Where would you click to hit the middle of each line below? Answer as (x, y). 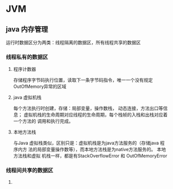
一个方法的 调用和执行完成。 (43, 121)
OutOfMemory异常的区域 (40, 87)
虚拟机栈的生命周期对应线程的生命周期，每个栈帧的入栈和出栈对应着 (95, 115)
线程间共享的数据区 (30, 171)
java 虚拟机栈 (27, 98)
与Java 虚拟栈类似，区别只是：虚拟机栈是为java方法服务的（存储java (86, 143)
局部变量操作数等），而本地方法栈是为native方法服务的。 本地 (102, 149)
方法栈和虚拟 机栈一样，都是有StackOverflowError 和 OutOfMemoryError (90, 156)
